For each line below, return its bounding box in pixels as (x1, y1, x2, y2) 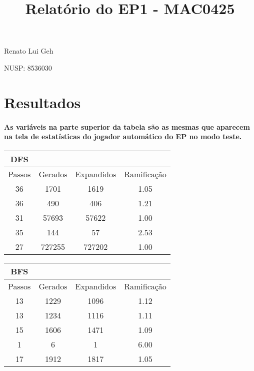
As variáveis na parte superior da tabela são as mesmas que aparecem (4, 121, 250, 132)
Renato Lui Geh (4, 46, 53, 56)
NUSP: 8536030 (4, 62, 52, 73)
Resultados (4, 92, 81, 112)
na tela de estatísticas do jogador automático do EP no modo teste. (4, 131, 242, 142)
